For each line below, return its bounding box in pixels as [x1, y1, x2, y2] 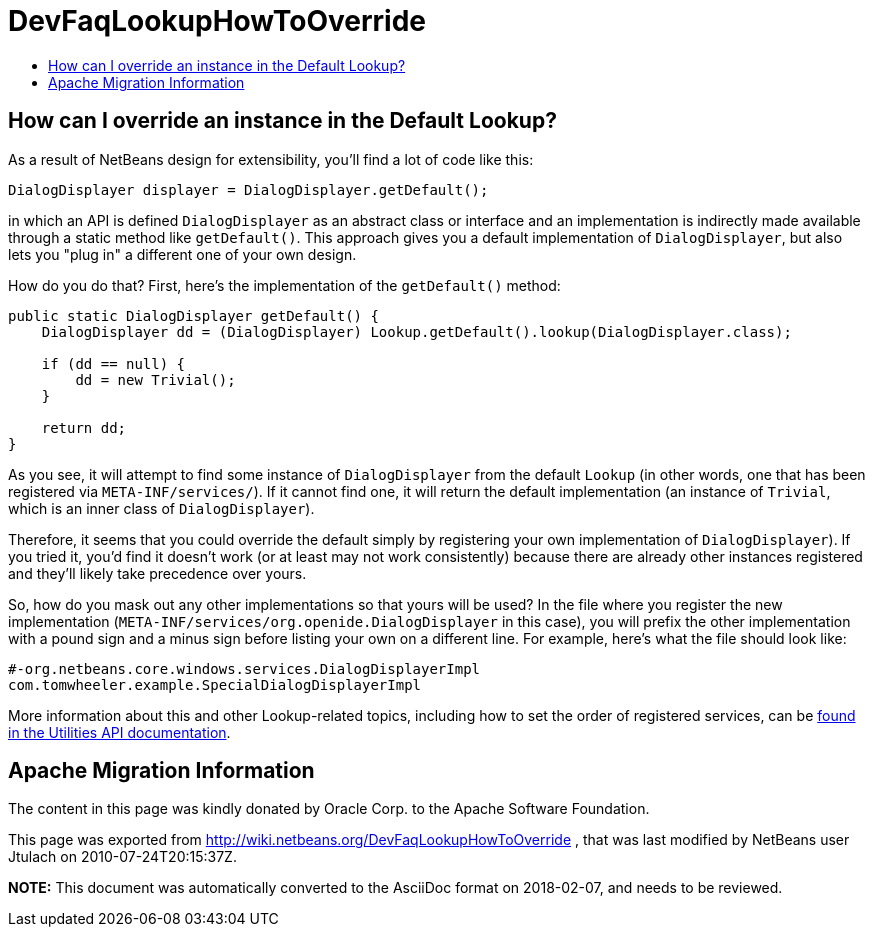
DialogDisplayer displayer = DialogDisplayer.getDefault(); [8, 181, 489, 198]
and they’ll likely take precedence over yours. [8, 564, 307, 582]
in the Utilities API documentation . [8, 723, 231, 741]
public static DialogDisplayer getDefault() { [8, 307, 379, 324]
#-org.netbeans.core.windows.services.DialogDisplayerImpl [8, 660, 481, 677]
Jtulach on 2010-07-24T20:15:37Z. [8, 848, 237, 866]
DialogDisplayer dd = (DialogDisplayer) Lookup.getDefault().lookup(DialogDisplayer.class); [41, 323, 792, 340]
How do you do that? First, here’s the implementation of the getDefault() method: [8, 276, 561, 294]
